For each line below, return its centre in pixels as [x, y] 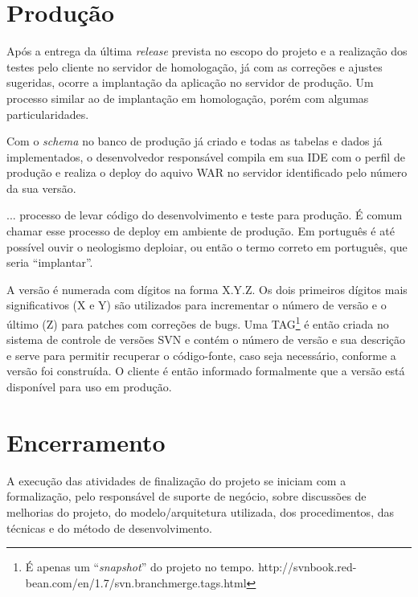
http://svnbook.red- [307, 567]
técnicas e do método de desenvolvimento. [110, 527]
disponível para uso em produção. [89, 387]
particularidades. [48, 114]
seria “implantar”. [50, 262]
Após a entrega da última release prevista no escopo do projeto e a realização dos [207, 51]
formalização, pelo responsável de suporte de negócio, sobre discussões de [186, 496]
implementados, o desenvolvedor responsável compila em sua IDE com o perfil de [206, 156]
